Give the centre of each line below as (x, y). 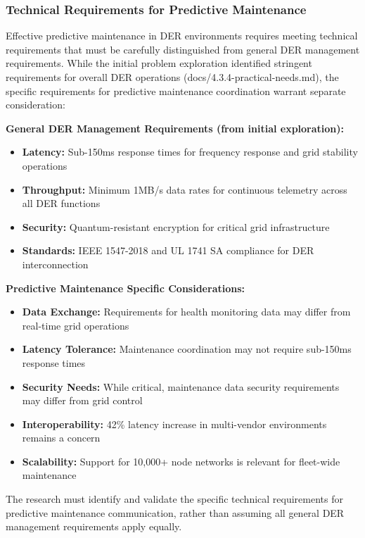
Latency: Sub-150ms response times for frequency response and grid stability (190, 152)
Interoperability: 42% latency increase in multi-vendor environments (174, 424)
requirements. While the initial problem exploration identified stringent (159, 63)
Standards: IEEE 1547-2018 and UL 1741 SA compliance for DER (168, 250)
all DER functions (61, 203)
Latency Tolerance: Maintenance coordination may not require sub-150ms (187, 349)
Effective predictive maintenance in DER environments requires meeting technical (182, 36)
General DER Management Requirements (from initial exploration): (175, 128)
